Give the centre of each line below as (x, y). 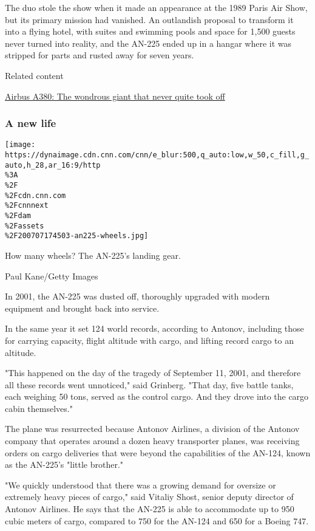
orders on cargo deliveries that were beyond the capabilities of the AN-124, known (158, 452)
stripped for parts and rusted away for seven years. (100, 55)
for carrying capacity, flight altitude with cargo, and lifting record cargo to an (149, 340)
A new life (31, 123)
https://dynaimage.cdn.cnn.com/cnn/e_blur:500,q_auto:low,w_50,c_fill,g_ (157, 155)
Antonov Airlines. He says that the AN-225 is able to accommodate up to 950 (150, 509)
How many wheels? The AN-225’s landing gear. (93, 255)
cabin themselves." (39, 408)
